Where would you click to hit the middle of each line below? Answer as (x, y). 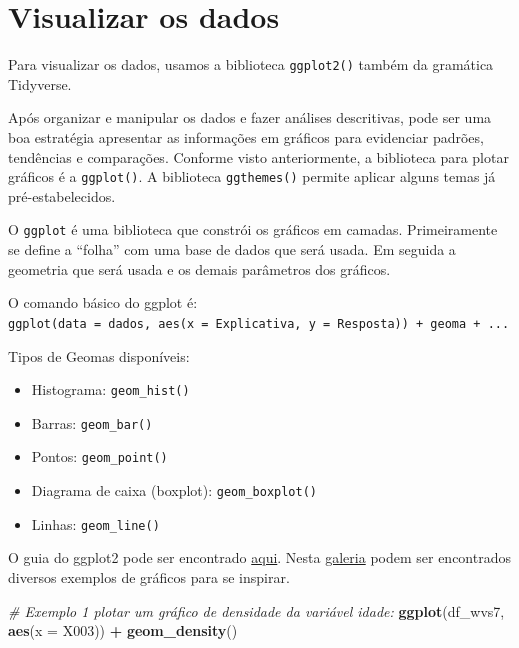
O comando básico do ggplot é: (103, 302)
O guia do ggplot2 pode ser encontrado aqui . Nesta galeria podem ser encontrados (259, 557)
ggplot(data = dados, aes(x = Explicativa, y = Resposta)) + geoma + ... (259, 323)
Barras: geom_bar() (92, 422)
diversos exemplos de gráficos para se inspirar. (149, 576)
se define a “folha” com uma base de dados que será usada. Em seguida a (232, 249)
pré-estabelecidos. (62, 195)
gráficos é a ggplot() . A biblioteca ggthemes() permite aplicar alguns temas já (252, 176)
